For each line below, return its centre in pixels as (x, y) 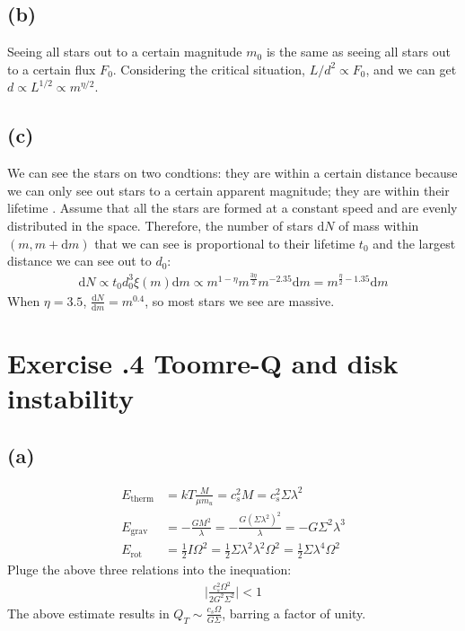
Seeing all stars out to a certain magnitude (125, 52)
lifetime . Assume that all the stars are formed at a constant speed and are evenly (232, 208)
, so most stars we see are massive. (240, 300)
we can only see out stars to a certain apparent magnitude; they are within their (228, 190)
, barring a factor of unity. (294, 613)
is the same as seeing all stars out (358, 52)
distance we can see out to (79, 261)
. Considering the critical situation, (209, 69)
